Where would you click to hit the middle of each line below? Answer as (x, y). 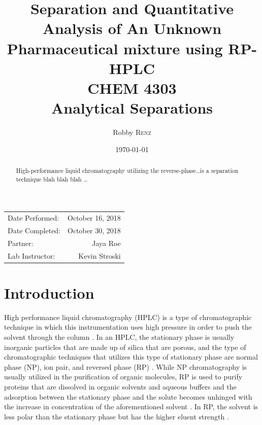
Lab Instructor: (31, 255)
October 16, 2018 (94, 218)
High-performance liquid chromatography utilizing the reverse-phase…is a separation (127, 171)
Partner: (21, 243)
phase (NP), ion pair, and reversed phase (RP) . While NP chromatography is (126, 366)
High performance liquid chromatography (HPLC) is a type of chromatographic (128, 317)
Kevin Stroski (100, 255)
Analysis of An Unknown (132, 28)
